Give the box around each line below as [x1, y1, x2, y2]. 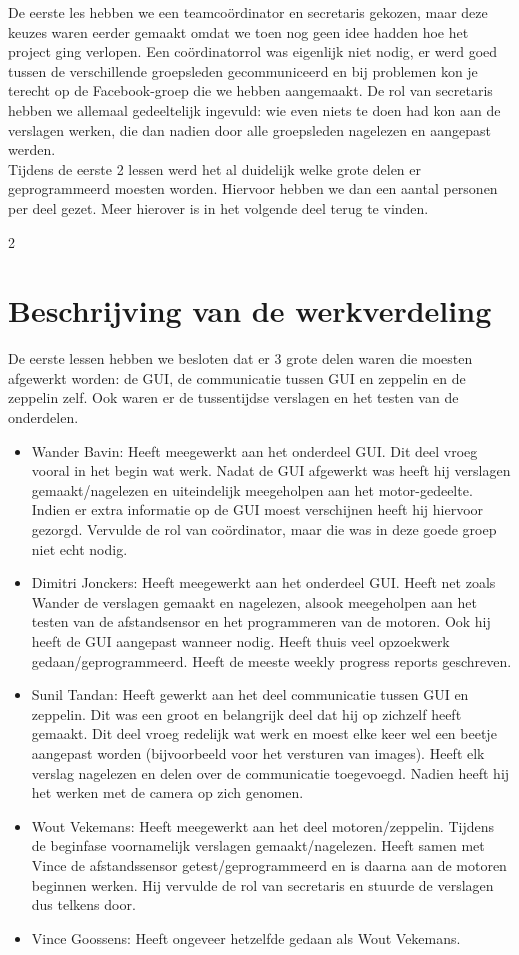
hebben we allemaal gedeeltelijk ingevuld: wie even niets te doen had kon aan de [8, 99, 501, 120]
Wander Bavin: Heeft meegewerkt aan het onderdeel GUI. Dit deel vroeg [31, 440, 478, 461]
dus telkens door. [31, 894, 136, 915]
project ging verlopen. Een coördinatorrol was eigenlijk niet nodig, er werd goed [8, 41, 498, 62]
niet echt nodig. [31, 538, 128, 559]
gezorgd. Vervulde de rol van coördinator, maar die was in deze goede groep [31, 519, 497, 539]
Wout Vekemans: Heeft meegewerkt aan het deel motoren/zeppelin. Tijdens [31, 815, 494, 836]
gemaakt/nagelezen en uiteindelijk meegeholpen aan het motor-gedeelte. [31, 479, 473, 500]
